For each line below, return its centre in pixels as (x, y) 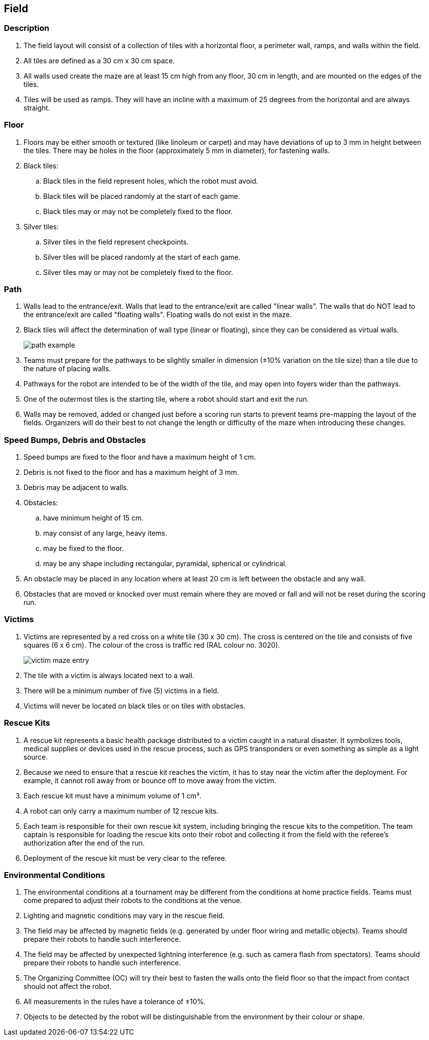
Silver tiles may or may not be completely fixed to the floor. (138, 272)
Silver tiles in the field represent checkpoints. (116, 242)
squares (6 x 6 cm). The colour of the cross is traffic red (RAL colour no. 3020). (152, 645)
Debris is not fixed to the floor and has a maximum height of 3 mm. (131, 472)
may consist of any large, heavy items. (105, 533)
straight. (37, 108)
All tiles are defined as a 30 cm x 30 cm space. (99, 60)
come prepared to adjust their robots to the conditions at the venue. (133, 901)
